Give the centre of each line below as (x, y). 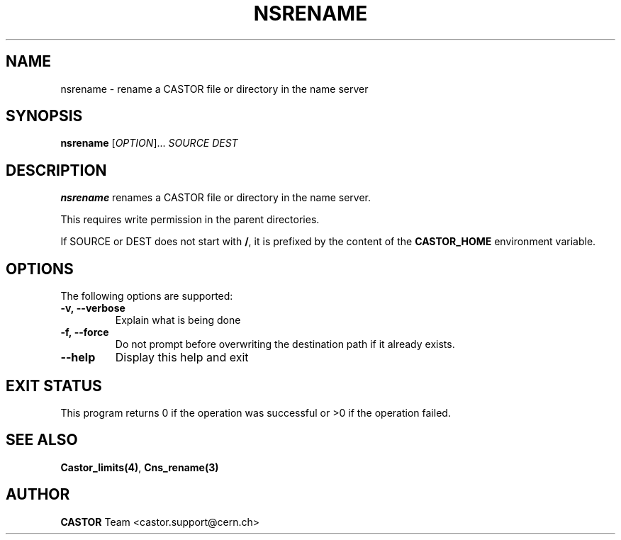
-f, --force (85, 332)
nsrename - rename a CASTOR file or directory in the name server (214, 89)
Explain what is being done (178, 320)
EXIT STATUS (54, 386)
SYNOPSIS (44, 116)
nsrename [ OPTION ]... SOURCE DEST (149, 143)
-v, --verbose (93, 308)
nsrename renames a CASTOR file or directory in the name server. (216, 198)
